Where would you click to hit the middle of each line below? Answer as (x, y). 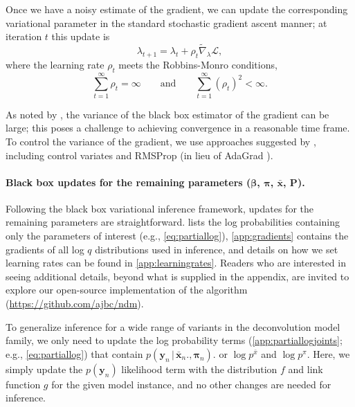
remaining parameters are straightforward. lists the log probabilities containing (173, 222)
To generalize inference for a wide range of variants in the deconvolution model (173, 326)
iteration (24, 36)
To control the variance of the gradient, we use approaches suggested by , (161, 141)
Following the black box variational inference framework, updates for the (160, 208)
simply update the (44, 369)
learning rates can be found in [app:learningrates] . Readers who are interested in (176, 263)
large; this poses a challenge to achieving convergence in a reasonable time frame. (178, 128)
